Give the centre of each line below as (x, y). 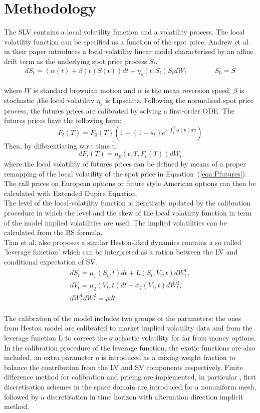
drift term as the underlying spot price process (76, 61)
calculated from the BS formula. (53, 232)
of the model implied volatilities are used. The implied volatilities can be (115, 222)
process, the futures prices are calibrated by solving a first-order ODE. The (119, 110)
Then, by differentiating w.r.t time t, (60, 145)
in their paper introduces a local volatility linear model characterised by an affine (129, 51)
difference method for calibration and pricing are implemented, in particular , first (130, 377)
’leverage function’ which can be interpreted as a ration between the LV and (121, 252)
